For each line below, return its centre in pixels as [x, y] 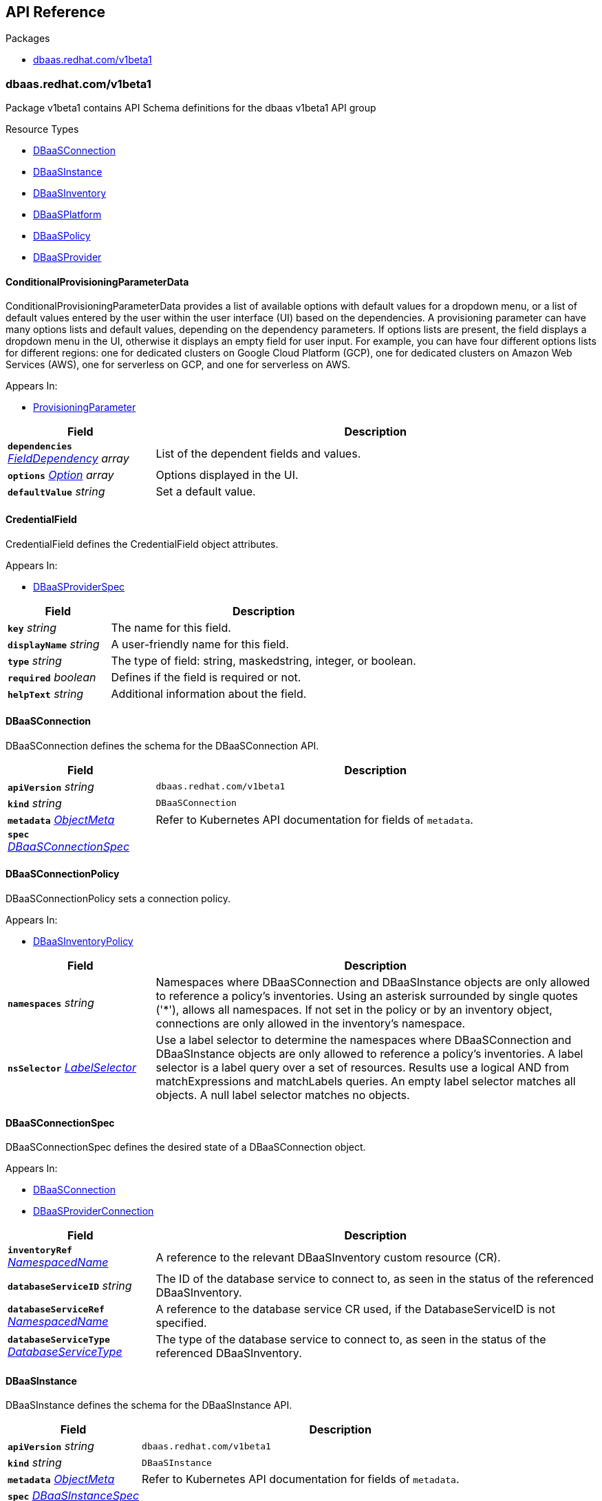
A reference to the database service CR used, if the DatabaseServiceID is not [355, 1309]
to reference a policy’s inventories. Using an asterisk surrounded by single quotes [367, 996]
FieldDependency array [68, 459]
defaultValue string [56, 492]
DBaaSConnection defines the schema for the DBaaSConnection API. [162, 745]
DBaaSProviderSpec [79, 586]
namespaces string [51, 1003]
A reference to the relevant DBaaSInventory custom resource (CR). [328, 1257]
